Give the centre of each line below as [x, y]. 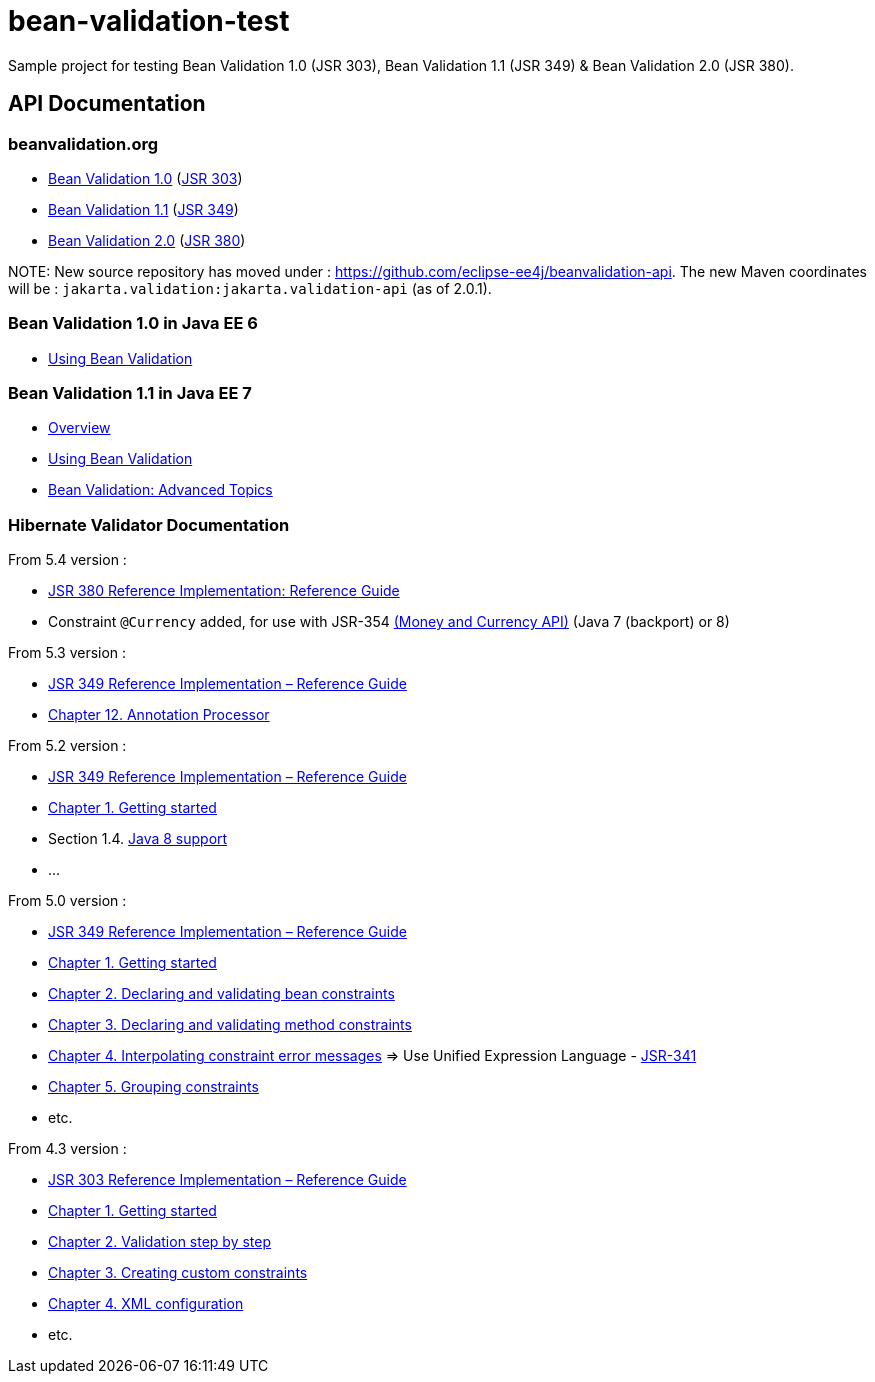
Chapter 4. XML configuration [146, 1304]
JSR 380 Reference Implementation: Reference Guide [224, 591]
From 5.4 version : [67, 560]
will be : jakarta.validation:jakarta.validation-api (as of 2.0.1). [250, 288]
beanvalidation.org [83, 143]
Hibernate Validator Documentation [149, 524]
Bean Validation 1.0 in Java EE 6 [133, 323]
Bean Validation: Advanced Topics [160, 490]
